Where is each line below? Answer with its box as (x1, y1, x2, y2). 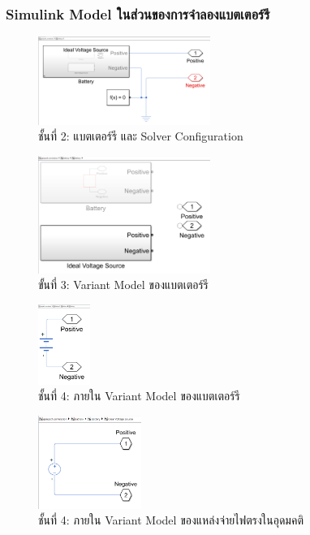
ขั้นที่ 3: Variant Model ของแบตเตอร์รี (38, 276, 209, 293)
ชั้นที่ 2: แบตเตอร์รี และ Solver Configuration (38, 127, 243, 145)
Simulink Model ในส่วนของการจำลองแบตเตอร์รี (6, 3, 270, 24)
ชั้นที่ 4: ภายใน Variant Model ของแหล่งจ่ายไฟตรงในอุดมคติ (38, 511, 304, 529)
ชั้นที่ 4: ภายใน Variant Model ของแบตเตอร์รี (38, 387, 240, 404)
